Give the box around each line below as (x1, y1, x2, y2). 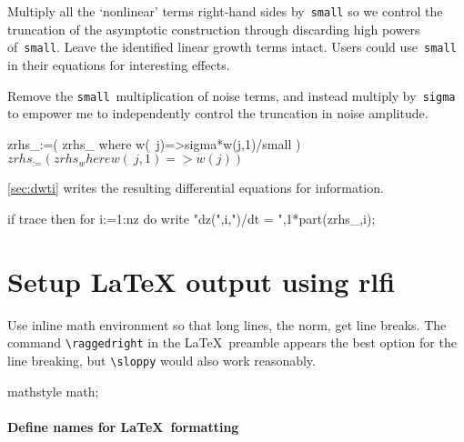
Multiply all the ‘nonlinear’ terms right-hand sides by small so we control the (7, 2, 443, 20)
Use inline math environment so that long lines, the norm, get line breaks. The (7, 315, 447, 334)
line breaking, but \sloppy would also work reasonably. (7, 350, 316, 369)
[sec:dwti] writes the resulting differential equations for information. (7, 178, 384, 197)
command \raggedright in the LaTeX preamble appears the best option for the (7, 333, 457, 352)
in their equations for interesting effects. (7, 55, 230, 74)
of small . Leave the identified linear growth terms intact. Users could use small (7, 37, 457, 56)
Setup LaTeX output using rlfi (7, 262, 396, 299)
